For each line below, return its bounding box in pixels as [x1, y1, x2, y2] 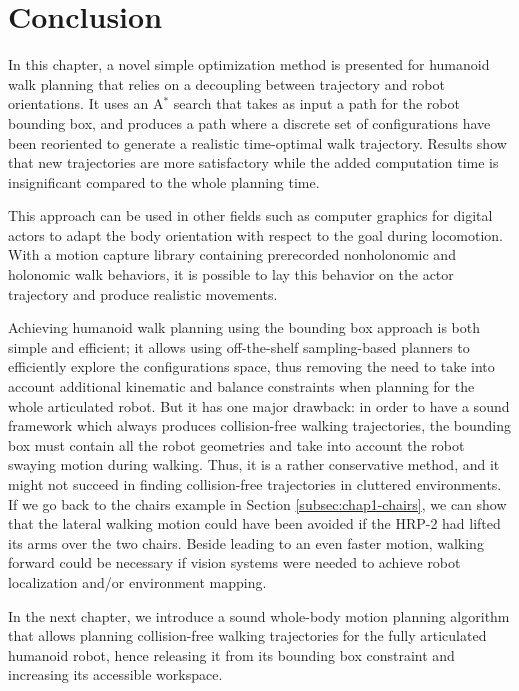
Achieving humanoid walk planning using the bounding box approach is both [8, 317, 481, 338]
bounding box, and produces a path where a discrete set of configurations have [8, 112, 491, 133]
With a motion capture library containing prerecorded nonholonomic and [8, 244, 456, 265]
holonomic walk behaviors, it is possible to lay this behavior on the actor [8, 264, 454, 285]
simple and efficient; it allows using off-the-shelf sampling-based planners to [8, 336, 470, 357]
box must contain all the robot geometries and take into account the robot [8, 434, 465, 455]
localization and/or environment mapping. [8, 571, 267, 592]
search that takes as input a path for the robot [173, 93, 460, 114]
